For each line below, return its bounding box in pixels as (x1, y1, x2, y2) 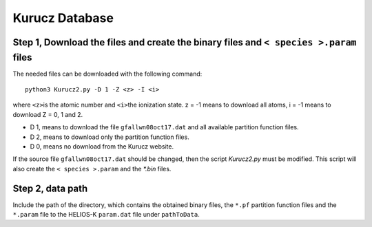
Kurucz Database (12, 10, 114, 25)
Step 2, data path (12, 182, 88, 194)
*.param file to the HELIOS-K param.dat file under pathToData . (12, 210, 200, 219)
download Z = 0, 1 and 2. (12, 110, 83, 118)
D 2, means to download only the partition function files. (30, 133, 189, 141)
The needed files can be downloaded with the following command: (12, 69, 203, 78)
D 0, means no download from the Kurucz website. (30, 142, 174, 151)
